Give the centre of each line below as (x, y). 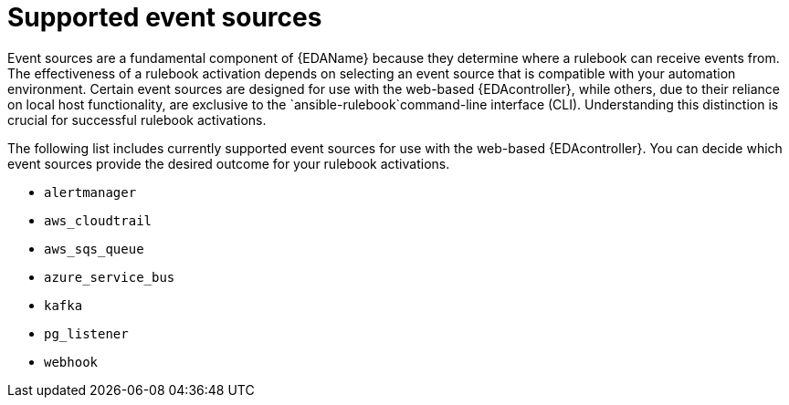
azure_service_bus (110, 277)
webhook (71, 362)
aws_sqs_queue (94, 249)
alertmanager (90, 192)
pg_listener (86, 333)
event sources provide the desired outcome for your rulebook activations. (229, 163)
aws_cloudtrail (98, 220)
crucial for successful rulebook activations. (137, 119)
